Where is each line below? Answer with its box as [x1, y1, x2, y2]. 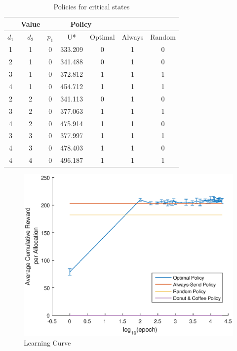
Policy [70, 18, 92, 29]
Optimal [90, 32, 115, 42]
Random [150, 32, 176, 42]
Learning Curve [24, 337, 71, 348]
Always [121, 32, 144, 42]
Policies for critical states [53, 1, 130, 11]
